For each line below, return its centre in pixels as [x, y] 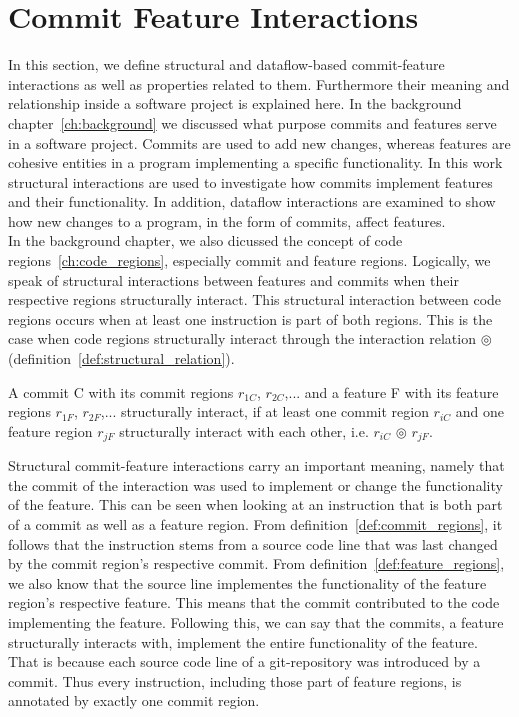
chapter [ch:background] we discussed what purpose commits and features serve [252, 122]
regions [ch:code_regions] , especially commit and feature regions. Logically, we [249, 260]
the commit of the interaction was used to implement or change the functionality [255, 484]
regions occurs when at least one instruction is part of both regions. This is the [250, 318]
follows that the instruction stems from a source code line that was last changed [253, 543]
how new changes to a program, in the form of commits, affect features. [227, 220]
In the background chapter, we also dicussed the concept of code [205, 240]
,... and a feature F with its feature [391, 391]
